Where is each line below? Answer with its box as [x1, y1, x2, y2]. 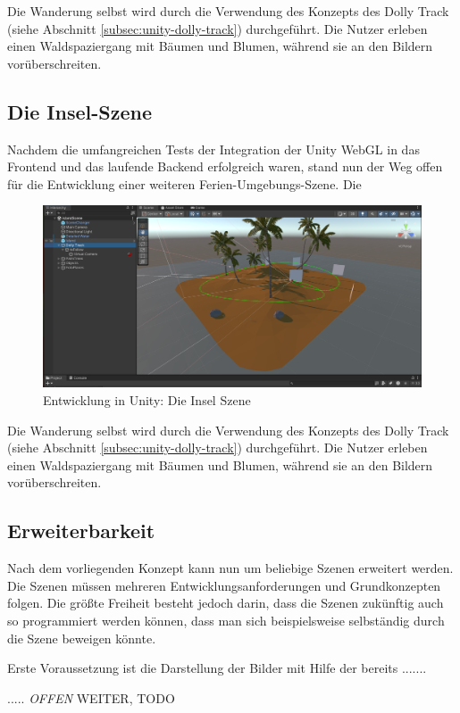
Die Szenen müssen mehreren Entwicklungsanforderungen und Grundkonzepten [7, 576, 441, 594]
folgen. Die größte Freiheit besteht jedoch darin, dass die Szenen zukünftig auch [7, 593, 444, 612]
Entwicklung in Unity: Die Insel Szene [43, 391, 251, 410]
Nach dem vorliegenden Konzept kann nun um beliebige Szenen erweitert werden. [7, 559, 454, 577]
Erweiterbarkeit [7, 517, 155, 544]
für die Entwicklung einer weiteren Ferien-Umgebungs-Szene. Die [7, 174, 362, 193]
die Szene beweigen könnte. [7, 628, 156, 647]
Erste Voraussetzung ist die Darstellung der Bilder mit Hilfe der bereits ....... [7, 659, 427, 677]
